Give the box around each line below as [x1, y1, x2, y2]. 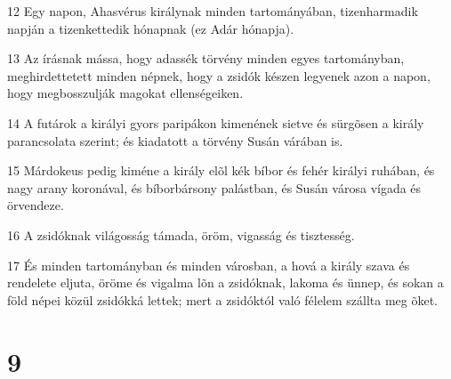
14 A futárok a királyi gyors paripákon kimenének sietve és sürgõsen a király [7, 113, 424, 132]
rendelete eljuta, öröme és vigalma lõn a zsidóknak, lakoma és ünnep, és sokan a [7, 273, 444, 292]
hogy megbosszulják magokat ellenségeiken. [7, 84, 244, 102]
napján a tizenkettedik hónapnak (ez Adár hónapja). [7, 19, 294, 37]
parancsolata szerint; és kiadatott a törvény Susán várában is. [7, 131, 343, 149]
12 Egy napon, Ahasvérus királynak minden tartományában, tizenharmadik [7, 2, 418, 20]
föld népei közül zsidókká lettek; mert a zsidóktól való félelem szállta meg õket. [7, 290, 438, 309]
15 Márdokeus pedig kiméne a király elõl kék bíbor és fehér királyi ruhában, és [7, 161, 435, 180]
